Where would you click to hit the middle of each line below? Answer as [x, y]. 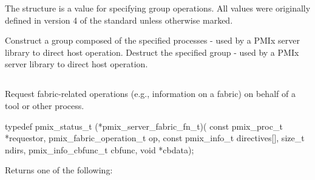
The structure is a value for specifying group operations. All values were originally [158, 8]
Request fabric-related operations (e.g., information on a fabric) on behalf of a [150, 94]
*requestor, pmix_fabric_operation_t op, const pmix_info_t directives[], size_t [155, 138]
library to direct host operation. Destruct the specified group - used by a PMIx [152, 52]
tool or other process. [45, 105]
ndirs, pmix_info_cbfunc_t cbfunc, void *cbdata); [100, 149]
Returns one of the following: [59, 170]
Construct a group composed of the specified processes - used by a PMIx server [152, 40]
